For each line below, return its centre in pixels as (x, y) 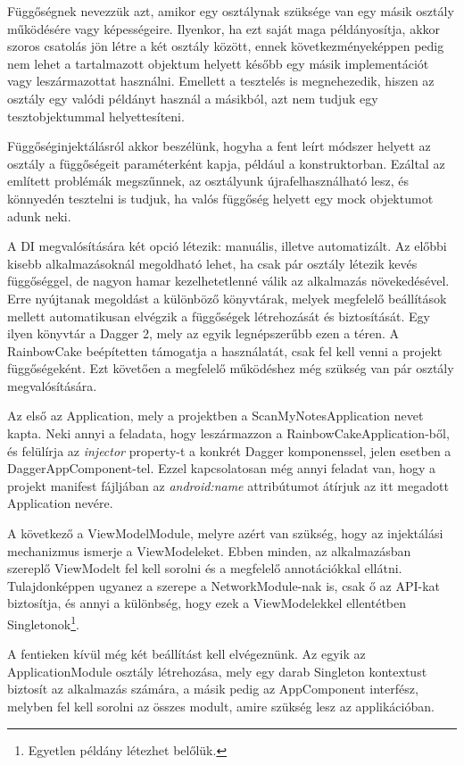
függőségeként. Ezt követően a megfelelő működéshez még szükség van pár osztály (231, 368)
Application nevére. (60, 503)
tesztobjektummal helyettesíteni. (96, 116)
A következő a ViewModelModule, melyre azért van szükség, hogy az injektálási (225, 533)
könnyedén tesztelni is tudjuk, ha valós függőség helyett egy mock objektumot (220, 198)
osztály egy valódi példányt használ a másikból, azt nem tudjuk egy (193, 98)
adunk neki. (39, 216)
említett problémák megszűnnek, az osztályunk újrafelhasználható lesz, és (208, 181)
